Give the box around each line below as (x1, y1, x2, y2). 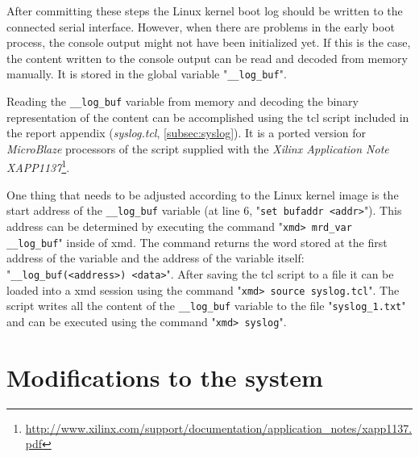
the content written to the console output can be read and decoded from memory (6, 49, 408, 66)
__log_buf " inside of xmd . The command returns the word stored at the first (6, 233, 388, 250)
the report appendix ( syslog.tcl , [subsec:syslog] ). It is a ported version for (6, 124, 367, 141)
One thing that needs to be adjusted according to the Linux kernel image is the (6, 186, 399, 203)
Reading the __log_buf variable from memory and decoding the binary (6, 93, 359, 110)
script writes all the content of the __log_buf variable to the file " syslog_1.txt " (6, 297, 406, 314)
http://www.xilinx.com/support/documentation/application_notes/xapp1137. (25, 419, 413, 436)
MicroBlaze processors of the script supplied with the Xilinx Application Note (6, 140, 389, 157)
